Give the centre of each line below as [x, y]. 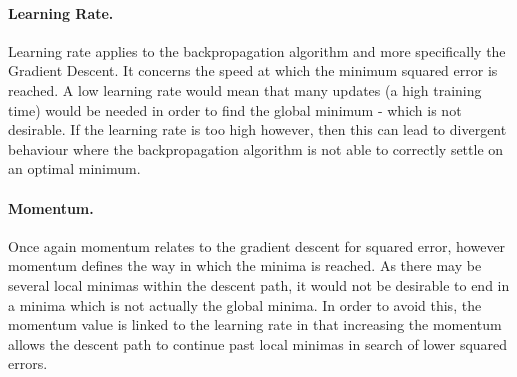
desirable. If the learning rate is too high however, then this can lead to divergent [257, 129]
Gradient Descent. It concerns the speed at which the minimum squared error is [253, 70]
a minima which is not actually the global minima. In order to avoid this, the [245, 304]
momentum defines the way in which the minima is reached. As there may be [245, 265]
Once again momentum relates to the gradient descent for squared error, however [257, 245]
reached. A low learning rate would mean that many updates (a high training [245, 89]
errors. [28, 363]
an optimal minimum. [74, 168]
